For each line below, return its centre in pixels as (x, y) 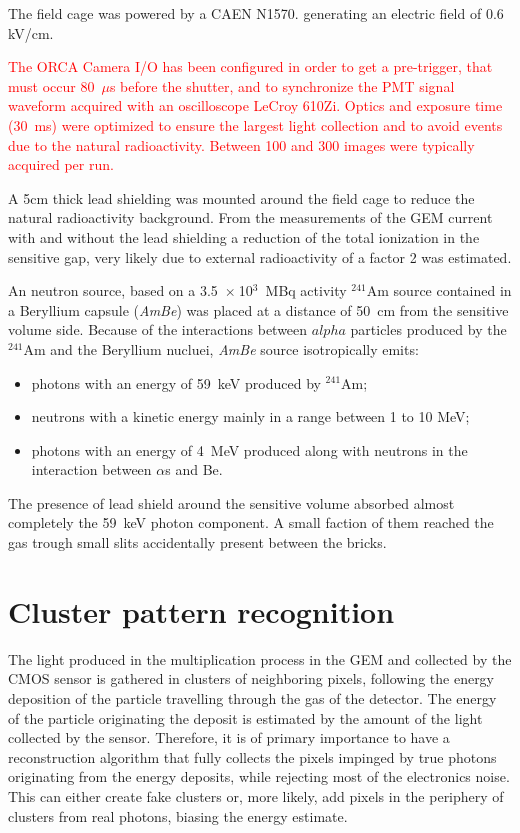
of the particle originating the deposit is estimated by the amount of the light (245, 717)
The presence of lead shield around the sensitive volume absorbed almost (231, 502)
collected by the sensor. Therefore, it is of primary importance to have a (229, 737)
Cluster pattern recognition (201, 610)
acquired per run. (61, 164)
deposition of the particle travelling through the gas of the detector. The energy (252, 697)
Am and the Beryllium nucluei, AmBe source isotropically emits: (221, 348)
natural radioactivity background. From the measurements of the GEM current (250, 217)
